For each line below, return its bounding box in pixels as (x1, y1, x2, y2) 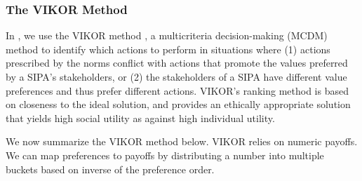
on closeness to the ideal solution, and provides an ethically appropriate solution (6, 97, 351, 112)
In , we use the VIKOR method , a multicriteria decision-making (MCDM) (6, 28, 328, 43)
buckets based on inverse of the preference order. (6, 161, 215, 176)
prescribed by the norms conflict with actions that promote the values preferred (6, 55, 348, 70)
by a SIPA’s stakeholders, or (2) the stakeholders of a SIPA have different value (6, 69, 347, 83)
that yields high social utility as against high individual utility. (6, 110, 275, 125)
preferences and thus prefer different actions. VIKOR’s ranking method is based (6, 83, 349, 98)
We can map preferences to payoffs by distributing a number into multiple (6, 147, 324, 162)
